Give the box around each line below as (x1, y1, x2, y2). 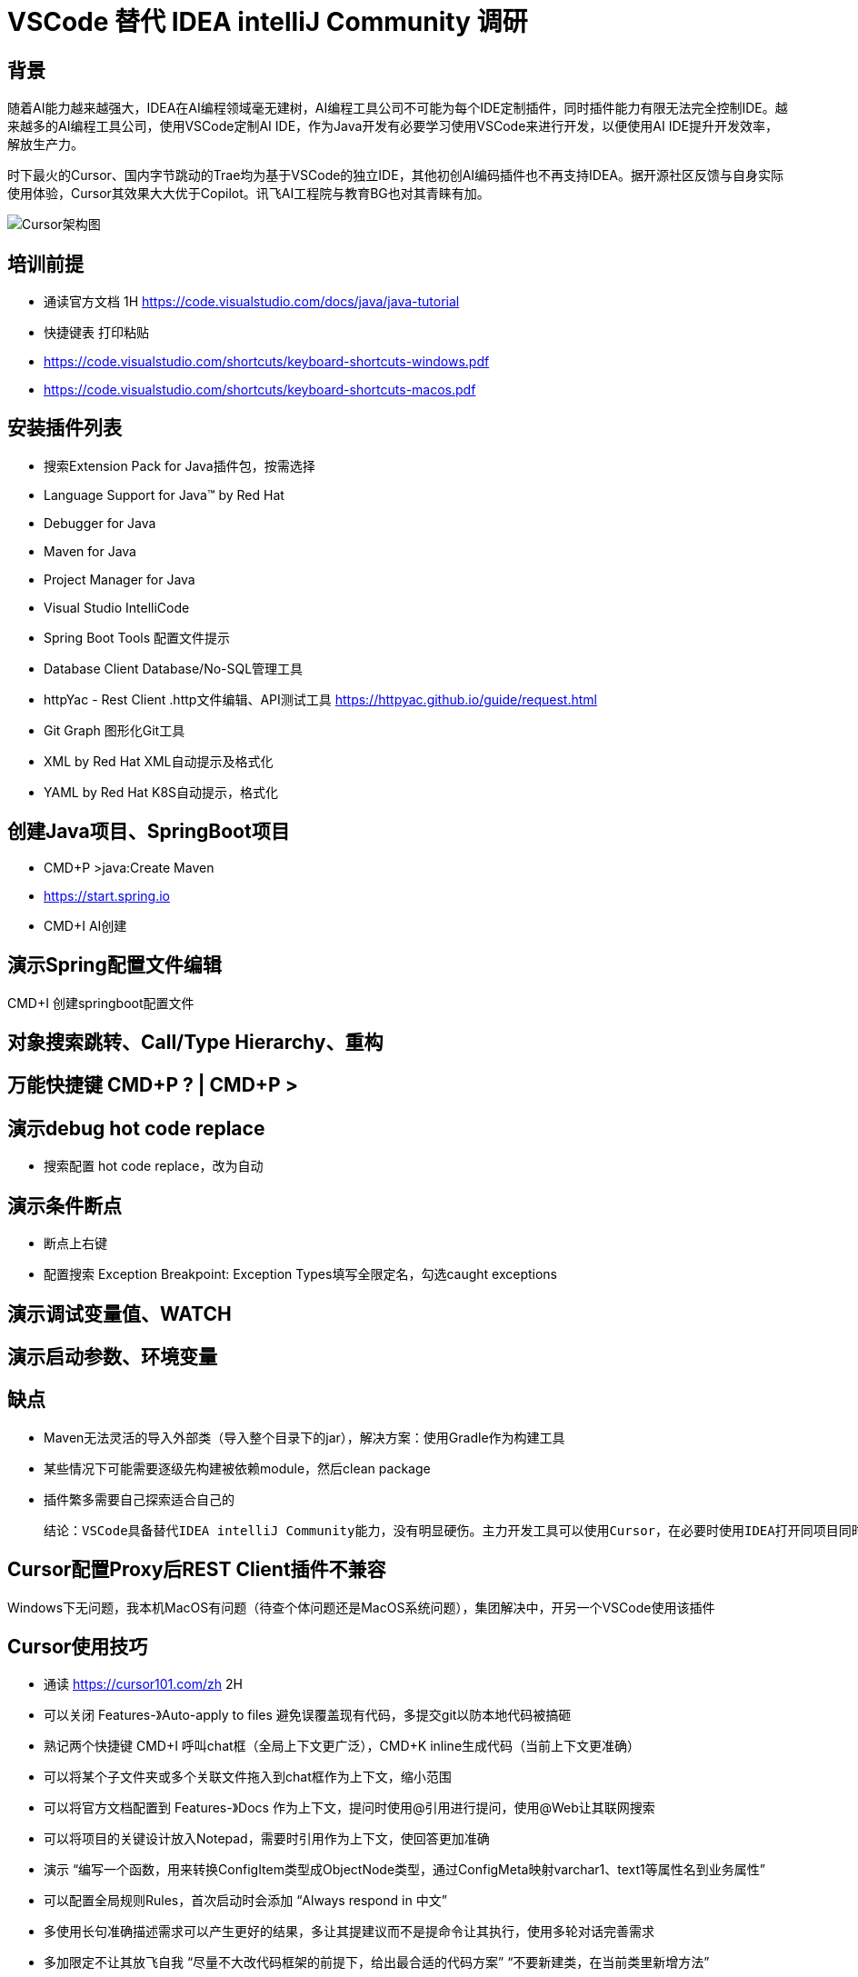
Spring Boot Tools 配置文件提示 (44, 629, 231, 645)
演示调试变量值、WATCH (7, 1302, 232, 1325)
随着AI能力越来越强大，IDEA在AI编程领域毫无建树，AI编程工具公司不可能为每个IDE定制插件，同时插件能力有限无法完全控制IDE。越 (7, 100, 788, 116)
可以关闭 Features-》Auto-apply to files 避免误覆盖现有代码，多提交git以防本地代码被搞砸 (44, 1707, 572, 1723)
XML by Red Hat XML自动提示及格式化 (44, 753, 274, 769)
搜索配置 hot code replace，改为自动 (44, 1158, 264, 1174)
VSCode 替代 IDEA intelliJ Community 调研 (7, 6, 528, 37)
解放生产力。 (7, 136, 84, 153)
